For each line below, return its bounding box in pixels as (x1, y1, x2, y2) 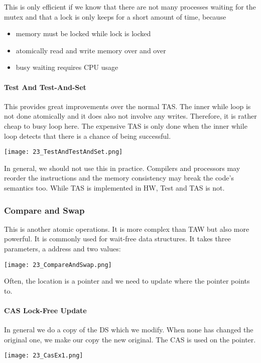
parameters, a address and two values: (4, 243, 121, 253)
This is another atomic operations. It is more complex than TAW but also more (4, 223, 249, 234)
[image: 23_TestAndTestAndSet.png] (4, 148, 123, 156)
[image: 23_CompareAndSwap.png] (4, 261, 112, 268)
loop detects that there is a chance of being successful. (4, 130, 171, 141)
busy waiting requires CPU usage (16, 62, 118, 72)
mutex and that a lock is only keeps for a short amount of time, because (4, 11, 226, 22)
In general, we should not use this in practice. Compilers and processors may (4, 162, 240, 173)
